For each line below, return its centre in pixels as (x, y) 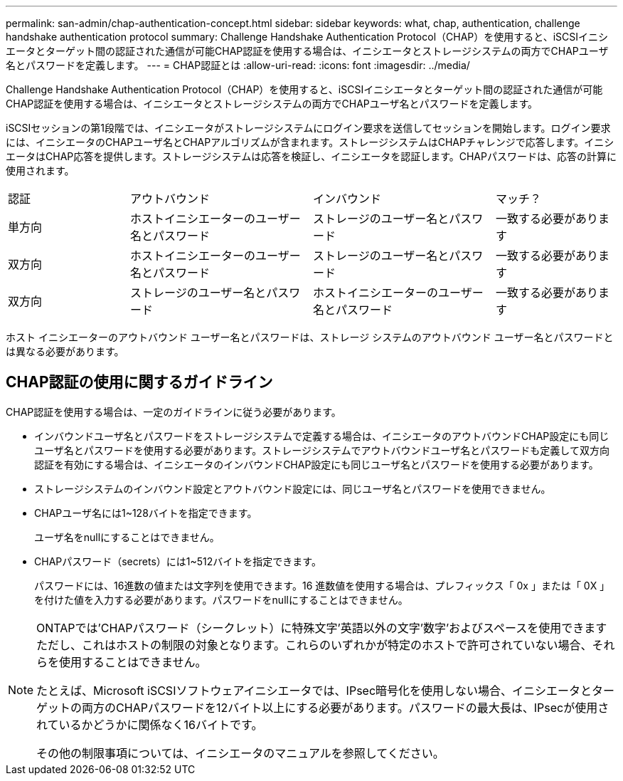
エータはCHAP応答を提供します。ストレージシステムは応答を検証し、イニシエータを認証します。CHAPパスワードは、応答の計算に (311, 156)
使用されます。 (40, 171)
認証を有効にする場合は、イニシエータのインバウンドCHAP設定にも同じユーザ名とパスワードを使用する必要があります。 (316, 464)
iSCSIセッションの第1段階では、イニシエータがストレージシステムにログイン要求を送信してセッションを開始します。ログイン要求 (308, 128)
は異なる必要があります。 (65, 351)
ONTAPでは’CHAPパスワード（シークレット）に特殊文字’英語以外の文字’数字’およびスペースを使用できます (322, 628)
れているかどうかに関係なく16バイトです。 (150, 724)
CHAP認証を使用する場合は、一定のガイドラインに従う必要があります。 (174, 412)
